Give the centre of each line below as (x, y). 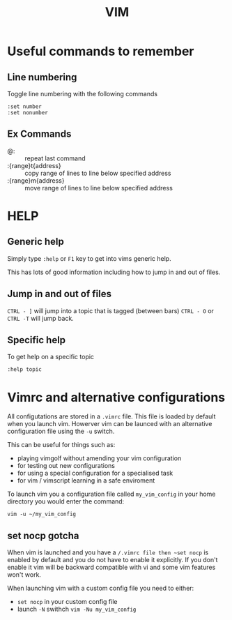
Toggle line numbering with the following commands (83, 94)
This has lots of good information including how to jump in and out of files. (114, 272)
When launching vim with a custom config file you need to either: (101, 588)
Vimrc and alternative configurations (116, 397)
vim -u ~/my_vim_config (42, 514)
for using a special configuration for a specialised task (95, 473)
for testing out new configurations (66, 466)
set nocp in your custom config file (67, 602)
